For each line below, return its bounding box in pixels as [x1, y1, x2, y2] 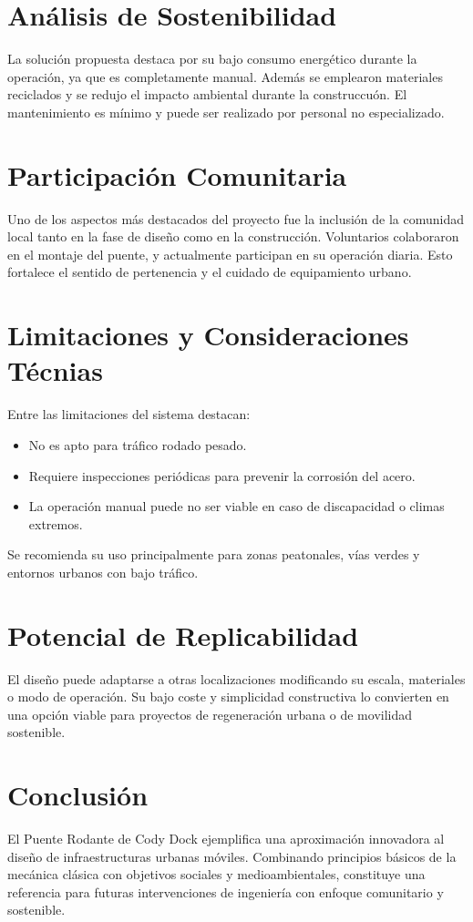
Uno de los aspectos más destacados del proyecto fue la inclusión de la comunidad [7, 209, 465, 228]
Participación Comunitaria [7, 156, 347, 193]
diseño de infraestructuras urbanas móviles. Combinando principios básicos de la [7, 846, 457, 866]
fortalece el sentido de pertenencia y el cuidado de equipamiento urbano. [7, 262, 412, 282]
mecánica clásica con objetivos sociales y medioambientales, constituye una [7, 865, 426, 884]
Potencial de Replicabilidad [7, 616, 359, 653]
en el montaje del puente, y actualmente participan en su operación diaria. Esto [7, 244, 453, 263]
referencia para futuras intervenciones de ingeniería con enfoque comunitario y [7, 882, 444, 901]
